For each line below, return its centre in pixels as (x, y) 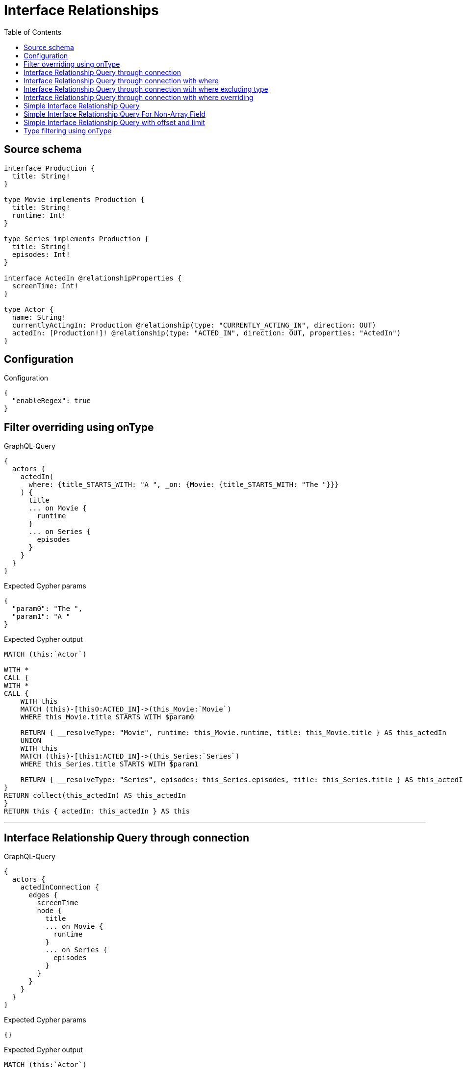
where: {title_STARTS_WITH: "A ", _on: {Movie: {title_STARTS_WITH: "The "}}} (184, 485)
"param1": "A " (41, 617)
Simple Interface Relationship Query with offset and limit (114, 122)
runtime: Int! (39, 215)
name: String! (39, 317)
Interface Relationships (81, 10)
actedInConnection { (60, 887)
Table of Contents (33, 32)
